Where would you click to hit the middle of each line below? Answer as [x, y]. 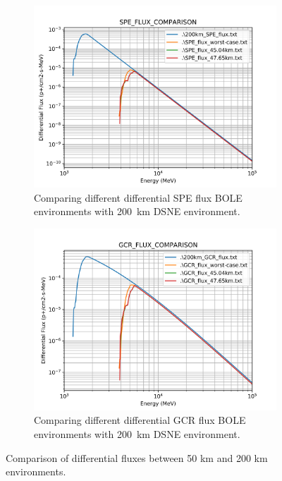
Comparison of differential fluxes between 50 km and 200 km [137, 457]
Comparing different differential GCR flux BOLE [140, 420]
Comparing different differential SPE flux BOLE [138, 197]
